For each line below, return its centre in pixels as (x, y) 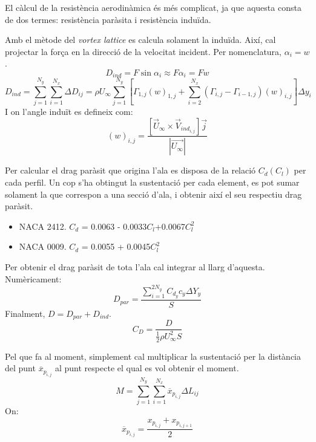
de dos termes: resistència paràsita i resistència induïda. (108, 19)
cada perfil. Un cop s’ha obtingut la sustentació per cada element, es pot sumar (152, 182)
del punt (20, 368)
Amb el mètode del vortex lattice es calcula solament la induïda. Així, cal (140, 40)
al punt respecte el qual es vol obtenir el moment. (147, 368)
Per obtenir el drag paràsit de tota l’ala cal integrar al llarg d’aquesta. (135, 266)
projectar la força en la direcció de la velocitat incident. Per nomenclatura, (143, 51)
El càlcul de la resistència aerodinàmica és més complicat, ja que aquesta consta (153, 7)
